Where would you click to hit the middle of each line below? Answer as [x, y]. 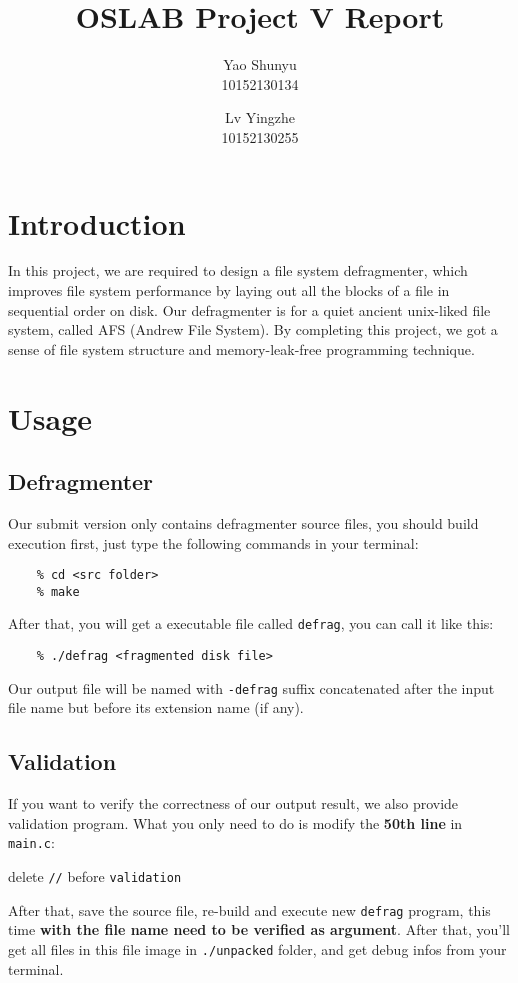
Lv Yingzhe [260, 117]
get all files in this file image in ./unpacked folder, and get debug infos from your [257, 949]
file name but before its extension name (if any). [156, 707]
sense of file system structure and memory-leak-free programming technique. [241, 348]
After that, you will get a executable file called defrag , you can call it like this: [251, 623]
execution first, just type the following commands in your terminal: [213, 542]
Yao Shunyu [260, 64]
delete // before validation [95, 876]
